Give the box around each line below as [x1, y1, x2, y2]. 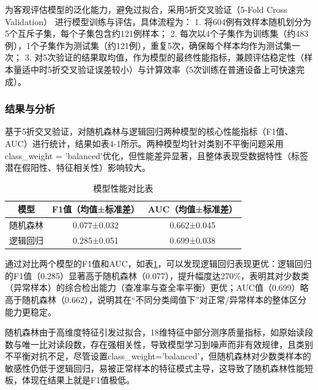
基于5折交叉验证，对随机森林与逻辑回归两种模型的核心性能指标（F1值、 [5, 125, 294, 138]
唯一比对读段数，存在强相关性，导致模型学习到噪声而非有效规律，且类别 [21, 337, 313, 350]
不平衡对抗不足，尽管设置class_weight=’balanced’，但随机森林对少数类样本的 [5, 350, 311, 362]
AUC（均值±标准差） [147, 203, 237, 216]
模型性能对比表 [93, 181, 153, 194]
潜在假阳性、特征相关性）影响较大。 [5, 161, 150, 174]
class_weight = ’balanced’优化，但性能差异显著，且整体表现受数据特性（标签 [5, 149, 308, 162]
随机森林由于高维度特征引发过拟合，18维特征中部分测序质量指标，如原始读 [5, 326, 305, 339]
